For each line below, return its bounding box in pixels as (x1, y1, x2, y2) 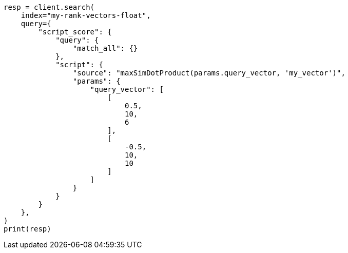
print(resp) (4, 225, 51, 233)
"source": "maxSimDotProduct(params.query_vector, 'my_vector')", (72, 69, 345, 77)
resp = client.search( (4, 3, 95, 11)
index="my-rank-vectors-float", (21, 11, 151, 20)
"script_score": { (38, 28, 112, 36)
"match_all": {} (72, 44, 138, 52)
